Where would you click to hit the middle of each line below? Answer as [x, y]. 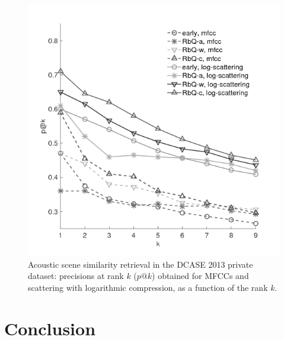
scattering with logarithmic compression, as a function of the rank [148, 287]
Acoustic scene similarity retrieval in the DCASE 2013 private [141, 264]
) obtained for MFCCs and [200, 276]
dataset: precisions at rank [76, 276]
